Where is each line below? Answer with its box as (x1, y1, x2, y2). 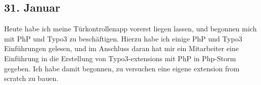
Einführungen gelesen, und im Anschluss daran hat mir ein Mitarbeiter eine (4, 43, 239, 54)
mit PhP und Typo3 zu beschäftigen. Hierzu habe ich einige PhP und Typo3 (4, 33, 242, 44)
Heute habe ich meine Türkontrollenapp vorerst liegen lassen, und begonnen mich (4, 23, 257, 34)
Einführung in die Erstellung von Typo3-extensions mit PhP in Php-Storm (4, 53, 236, 63)
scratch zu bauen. (4, 73, 59, 83)
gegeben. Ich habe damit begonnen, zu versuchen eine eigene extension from (4, 63, 240, 73)
